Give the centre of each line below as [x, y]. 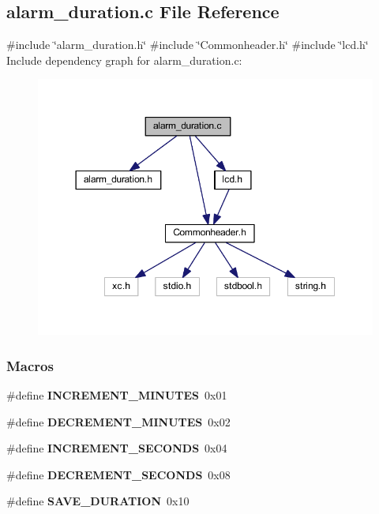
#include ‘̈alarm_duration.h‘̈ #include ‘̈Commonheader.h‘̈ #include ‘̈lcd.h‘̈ [188, 45]
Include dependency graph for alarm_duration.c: [124, 60]
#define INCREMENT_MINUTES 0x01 [117, 394]
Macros [30, 365]
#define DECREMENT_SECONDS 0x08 [118, 474]
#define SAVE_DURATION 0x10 [98, 501]
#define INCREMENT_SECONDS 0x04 [117, 448]
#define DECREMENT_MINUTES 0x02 [118, 421]
